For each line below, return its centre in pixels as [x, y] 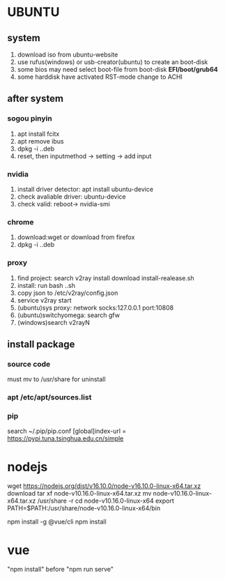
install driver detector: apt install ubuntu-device [85, 189]
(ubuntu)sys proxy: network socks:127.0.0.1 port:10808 [95, 307]
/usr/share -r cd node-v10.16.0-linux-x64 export [106, 501]
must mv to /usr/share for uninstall [56, 379]
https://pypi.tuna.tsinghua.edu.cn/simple [65, 438]
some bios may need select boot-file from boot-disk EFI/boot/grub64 [117, 69]
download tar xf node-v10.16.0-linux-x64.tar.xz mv [79, 494]
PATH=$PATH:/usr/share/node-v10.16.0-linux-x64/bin [84, 508]
